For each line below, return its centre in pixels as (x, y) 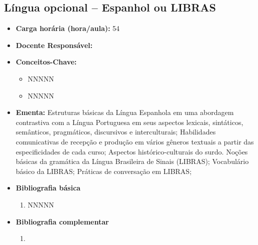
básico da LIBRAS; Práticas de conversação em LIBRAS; (104, 171)
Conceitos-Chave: (46, 62)
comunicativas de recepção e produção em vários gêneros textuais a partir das (135, 141)
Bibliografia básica (48, 188)
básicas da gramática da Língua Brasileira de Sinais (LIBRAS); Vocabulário (132, 161)
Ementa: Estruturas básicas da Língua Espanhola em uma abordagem (125, 112)
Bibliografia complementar (62, 221)
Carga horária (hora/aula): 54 (68, 28)
